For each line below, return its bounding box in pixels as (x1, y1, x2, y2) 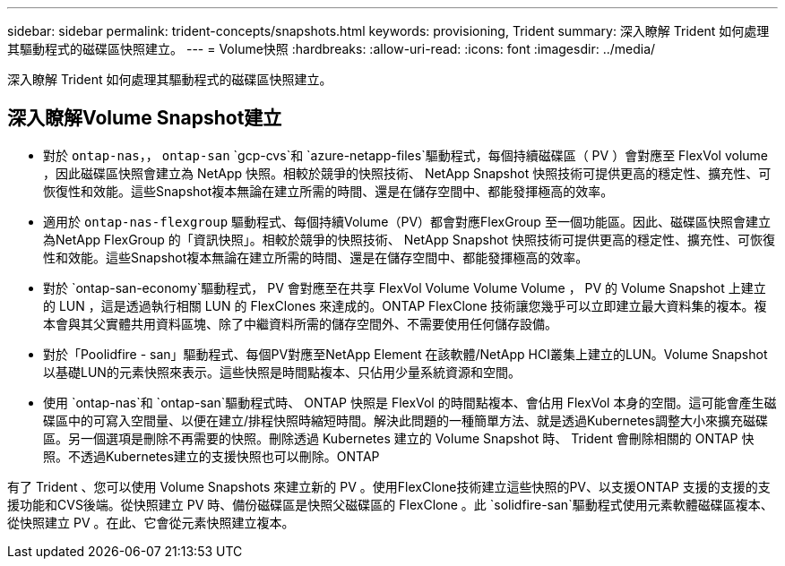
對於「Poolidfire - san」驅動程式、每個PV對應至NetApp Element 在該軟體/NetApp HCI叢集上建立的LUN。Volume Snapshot (43, 346, 768, 362)
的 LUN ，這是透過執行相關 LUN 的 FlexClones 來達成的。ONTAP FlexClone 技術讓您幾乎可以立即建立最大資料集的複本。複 (43, 297, 767, 313)
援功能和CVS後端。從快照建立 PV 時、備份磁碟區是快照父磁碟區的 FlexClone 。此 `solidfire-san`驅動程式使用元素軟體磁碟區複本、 (7, 496, 773, 512)
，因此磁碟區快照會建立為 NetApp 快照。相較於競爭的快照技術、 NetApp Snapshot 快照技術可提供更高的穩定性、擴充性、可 (43, 165, 772, 181)
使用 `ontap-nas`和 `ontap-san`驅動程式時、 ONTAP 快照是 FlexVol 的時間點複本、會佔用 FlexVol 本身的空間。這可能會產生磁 (43, 394, 777, 410)
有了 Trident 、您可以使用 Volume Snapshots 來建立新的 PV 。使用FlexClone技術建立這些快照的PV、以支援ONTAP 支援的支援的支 (7, 478, 771, 494)
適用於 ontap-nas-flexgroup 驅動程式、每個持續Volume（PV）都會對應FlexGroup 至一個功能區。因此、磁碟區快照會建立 (43, 213, 771, 229)
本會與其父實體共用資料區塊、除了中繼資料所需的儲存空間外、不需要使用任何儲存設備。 (43, 315, 557, 331)
